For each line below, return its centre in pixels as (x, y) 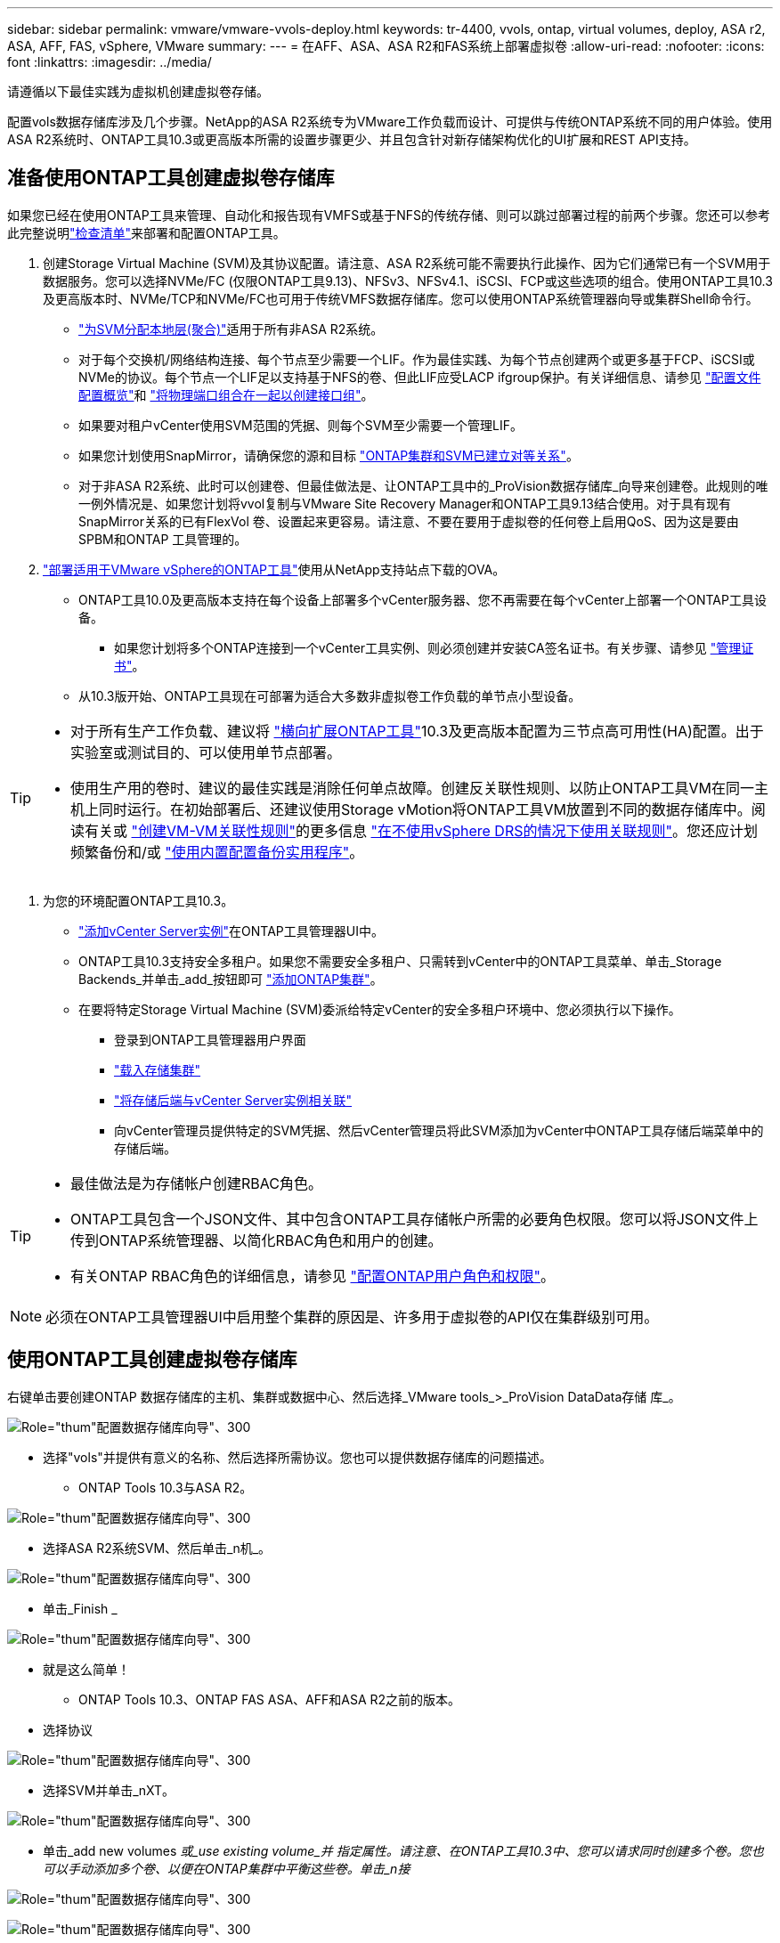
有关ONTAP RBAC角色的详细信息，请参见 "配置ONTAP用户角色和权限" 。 (313, 1276)
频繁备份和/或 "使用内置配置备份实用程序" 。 (217, 852)
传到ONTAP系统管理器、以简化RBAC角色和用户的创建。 (256, 1240)
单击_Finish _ (80, 1608)
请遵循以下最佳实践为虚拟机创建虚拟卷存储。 (138, 91)
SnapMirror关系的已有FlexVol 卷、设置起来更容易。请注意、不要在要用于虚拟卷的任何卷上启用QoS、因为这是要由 (409, 521)
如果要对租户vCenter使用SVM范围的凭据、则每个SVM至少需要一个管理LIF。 (301, 425)
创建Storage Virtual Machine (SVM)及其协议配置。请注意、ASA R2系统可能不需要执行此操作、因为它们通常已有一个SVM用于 (407, 263)
